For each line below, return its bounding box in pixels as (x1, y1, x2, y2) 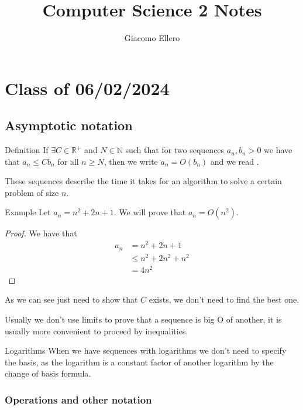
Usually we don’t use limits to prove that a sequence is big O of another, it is (5, 313, 282, 326)
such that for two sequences (125, 144, 225, 156)
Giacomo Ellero (124, 32, 180, 44)
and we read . (210, 155, 259, 167)
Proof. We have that (5, 227, 77, 239)
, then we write (104, 155, 158, 167)
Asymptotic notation (5, 116, 133, 134)
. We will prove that (113, 206, 186, 218)
